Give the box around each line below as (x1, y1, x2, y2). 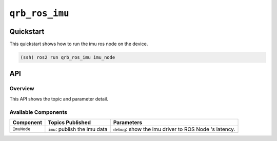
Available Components (9, 108, 68, 115)
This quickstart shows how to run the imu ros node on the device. (9, 41, 148, 47)
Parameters (113, 118, 143, 126)
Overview (9, 85, 34, 92)
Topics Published (48, 118, 91, 126)
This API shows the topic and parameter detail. (9, 95, 109, 102)
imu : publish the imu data (48, 126, 108, 133)
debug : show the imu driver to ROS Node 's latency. (113, 126, 235, 133)
